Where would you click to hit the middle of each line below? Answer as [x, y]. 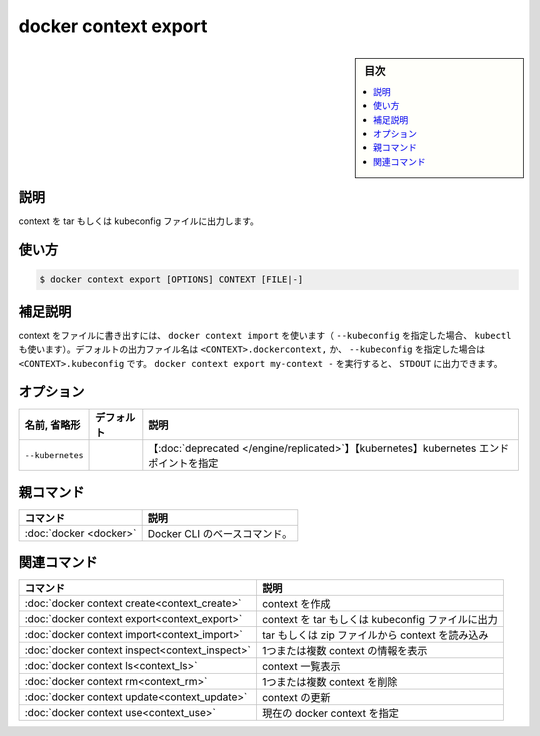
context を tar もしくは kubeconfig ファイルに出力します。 [139, 221]
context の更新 [296, 698]
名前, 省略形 [52, 425]
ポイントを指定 [183, 463]
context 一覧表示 [301, 667]
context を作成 [296, 604]
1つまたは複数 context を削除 [329, 682]
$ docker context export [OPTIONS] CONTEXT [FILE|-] [171, 279]
